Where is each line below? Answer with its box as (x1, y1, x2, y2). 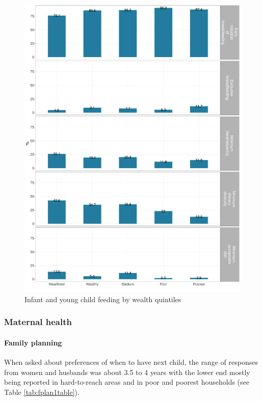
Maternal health (4, 315, 72, 328)
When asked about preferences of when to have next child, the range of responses (4, 357, 258, 367)
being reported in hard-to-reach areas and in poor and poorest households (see (4, 377, 249, 387)
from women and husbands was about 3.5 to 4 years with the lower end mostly (4, 366, 250, 377)
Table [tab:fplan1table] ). (4, 386, 80, 397)
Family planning (4, 337, 62, 347)
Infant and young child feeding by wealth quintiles (24, 293, 181, 304)
